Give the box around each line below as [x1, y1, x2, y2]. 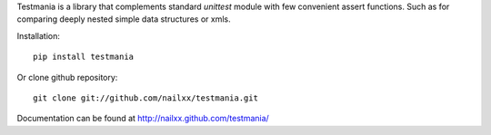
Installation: [16, 30, 61, 41]
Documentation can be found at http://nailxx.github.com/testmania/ [16, 113, 270, 124]
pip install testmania [33, 52, 135, 63]
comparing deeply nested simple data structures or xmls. [16, 14, 231, 24]
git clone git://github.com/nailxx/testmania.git [33, 92, 259, 103]
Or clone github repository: [16, 72, 118, 82]
